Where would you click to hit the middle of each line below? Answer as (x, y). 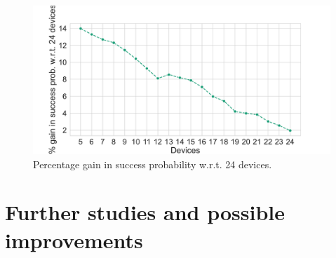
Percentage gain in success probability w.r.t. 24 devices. (153, 164)
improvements (74, 239)
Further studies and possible (145, 212)
